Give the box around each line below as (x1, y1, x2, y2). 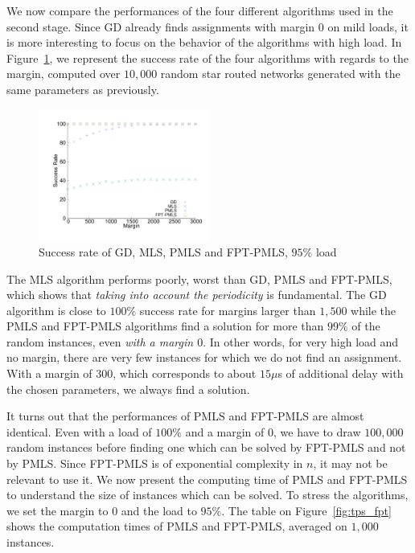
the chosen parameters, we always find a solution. (6, 380, 250, 397)
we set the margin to (6, 502, 109, 518)
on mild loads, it (327, 18, 409, 35)
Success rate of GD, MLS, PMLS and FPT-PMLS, (39, 243, 288, 260)
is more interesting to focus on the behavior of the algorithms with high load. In (6, 34, 402, 51)
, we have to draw (273, 423, 361, 440)
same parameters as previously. (6, 80, 159, 97)
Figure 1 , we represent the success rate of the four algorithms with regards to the (6, 49, 409, 66)
